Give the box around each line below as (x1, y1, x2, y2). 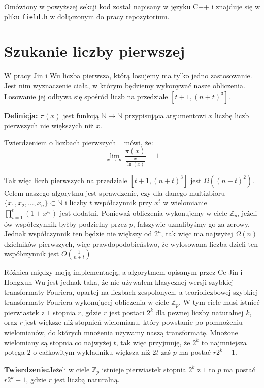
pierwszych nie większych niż (4, 120, 94, 131)
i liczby (64, 197, 87, 208)
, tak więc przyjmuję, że (116, 337, 190, 347)
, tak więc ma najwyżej (161, 228, 233, 239)
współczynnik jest (4, 248, 59, 259)
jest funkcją (63, 110, 99, 121)
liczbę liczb (214, 110, 249, 121)
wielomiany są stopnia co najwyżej (4, 337, 111, 347)
